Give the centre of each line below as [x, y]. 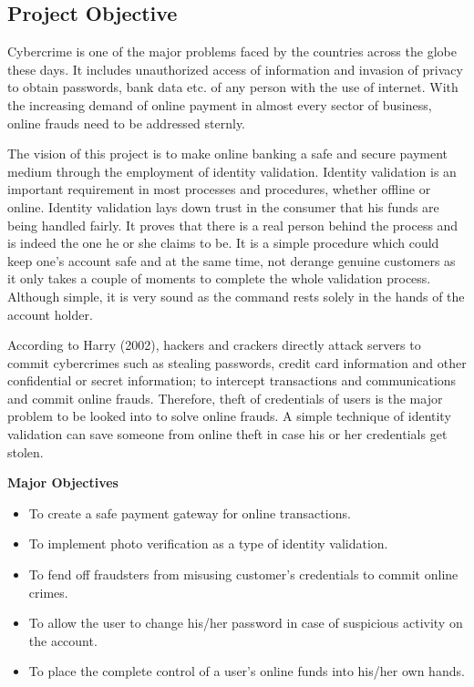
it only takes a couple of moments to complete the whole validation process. [219, 278]
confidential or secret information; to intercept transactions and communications [232, 380]
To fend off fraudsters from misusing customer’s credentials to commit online [243, 574]
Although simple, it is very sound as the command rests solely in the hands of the [236, 296]
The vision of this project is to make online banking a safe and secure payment [228, 154]
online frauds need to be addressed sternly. [127, 123]
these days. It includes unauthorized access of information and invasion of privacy [235, 69]
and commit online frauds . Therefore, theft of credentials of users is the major [225, 398]
